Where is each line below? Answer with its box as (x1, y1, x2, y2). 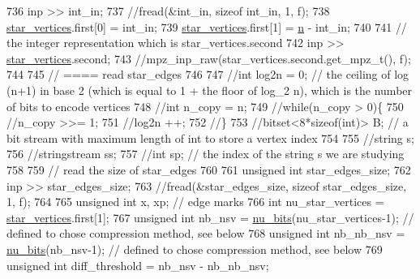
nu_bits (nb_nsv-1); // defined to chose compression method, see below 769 (6, 240, 383, 257)
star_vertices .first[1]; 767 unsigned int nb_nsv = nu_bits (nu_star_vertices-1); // (6, 208, 414, 225)
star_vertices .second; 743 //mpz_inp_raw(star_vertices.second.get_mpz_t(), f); (6, 49, 411, 67)
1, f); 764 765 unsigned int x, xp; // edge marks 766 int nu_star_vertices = (6, 193, 384, 210)
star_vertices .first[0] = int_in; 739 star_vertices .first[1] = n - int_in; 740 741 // (6, 18, 407, 35)
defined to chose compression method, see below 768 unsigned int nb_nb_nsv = (6, 225, 405, 242)
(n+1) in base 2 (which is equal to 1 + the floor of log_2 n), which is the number (6, 81, 413, 98)
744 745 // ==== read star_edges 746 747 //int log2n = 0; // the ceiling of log (6, 66, 409, 83)
